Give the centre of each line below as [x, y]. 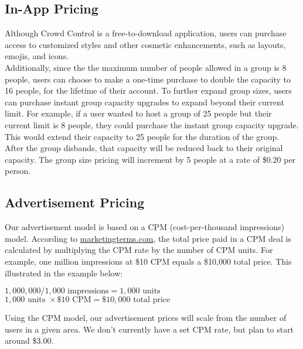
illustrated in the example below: [64, 273]
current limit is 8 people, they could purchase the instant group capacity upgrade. [152, 124]
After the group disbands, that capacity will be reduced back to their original [144, 148]
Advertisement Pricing [75, 202]
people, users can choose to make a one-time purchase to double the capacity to [148, 79]
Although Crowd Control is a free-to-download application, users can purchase [146, 33]
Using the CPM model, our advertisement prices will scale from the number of [146, 318]
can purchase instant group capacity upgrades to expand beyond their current [144, 102]
